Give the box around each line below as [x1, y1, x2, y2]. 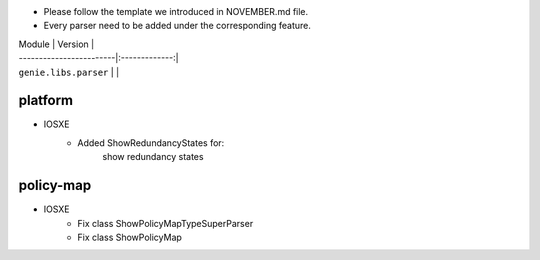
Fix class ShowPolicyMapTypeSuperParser [77, 217, 254, 229]
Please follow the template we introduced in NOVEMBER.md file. [43, 6, 309, 17]
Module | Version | [18, 38, 95, 50]
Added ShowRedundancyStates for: [77, 136, 225, 149]
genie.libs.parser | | [18, 66, 120, 78]
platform [18, 92, 74, 109]
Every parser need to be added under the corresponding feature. [43, 20, 312, 32]
